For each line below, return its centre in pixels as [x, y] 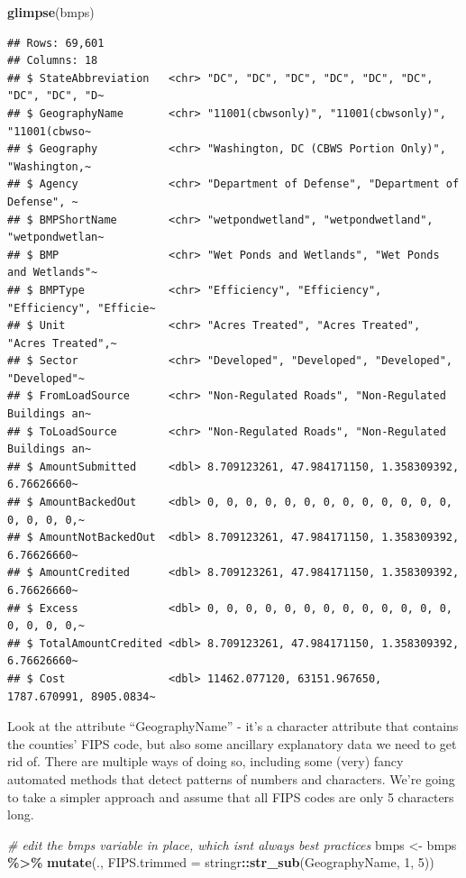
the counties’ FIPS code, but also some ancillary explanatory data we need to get [232, 743]
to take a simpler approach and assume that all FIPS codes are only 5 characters [231, 796]
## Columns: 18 [53, 61]
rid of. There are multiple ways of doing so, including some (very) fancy [206, 761]
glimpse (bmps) [51, 12]
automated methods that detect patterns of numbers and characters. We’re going [231, 778]
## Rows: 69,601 [56, 43]
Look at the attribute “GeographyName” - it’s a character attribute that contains [233, 726]
